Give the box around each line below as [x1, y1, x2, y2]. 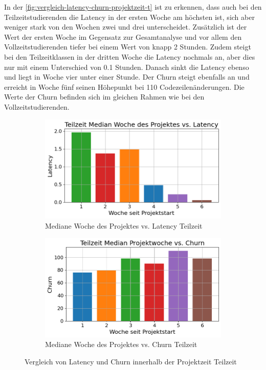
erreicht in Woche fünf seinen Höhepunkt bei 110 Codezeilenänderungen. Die [4, 81, 245, 92]
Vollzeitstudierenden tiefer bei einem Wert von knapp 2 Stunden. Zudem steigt [4, 41, 251, 52]
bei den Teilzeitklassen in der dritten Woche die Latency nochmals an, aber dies [4, 51, 255, 62]
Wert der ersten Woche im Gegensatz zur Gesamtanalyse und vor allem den [4, 31, 242, 42]
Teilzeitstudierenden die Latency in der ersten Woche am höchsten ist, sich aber [4, 11, 255, 22]
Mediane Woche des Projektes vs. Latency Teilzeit [45, 220, 203, 231]
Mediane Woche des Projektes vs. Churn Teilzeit [45, 339, 197, 350]
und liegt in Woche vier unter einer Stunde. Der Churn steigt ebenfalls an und [4, 71, 250, 82]
